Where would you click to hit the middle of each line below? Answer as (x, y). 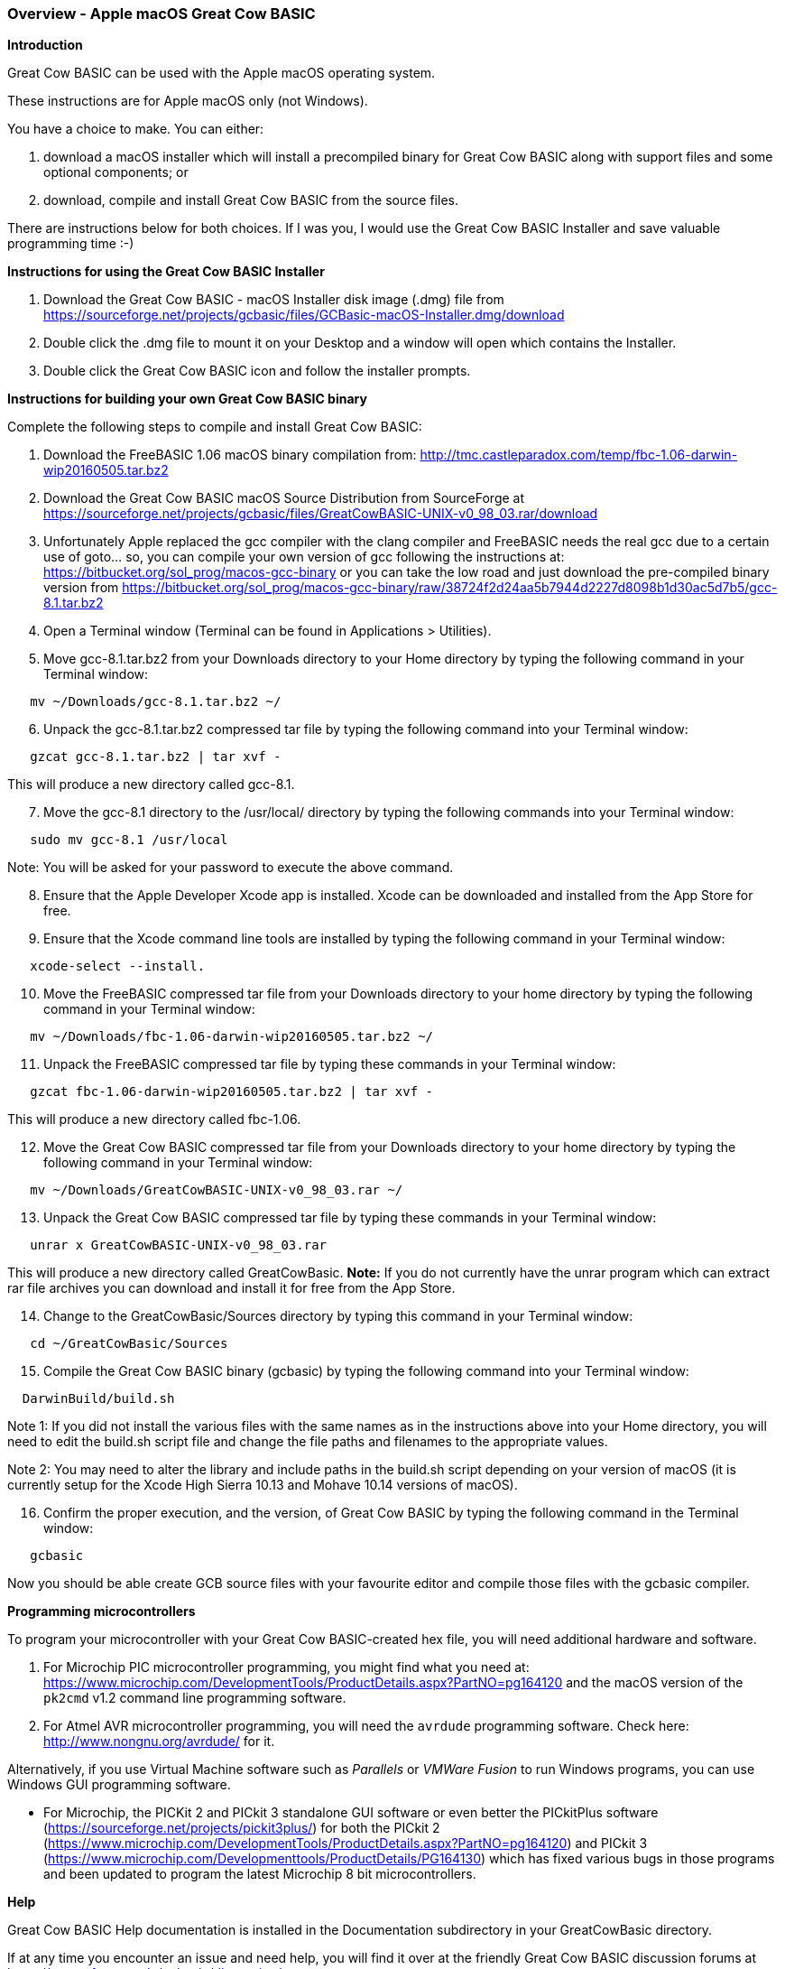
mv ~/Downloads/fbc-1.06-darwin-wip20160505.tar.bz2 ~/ (232, 1037)
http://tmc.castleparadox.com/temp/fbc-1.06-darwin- (579, 455)
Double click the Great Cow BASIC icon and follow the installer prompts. (257, 371)
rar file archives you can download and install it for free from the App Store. (231, 1288)
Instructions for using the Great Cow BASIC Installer (166, 272)
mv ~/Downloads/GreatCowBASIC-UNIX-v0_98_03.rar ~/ (217, 1190)
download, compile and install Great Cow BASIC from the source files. (251, 200)
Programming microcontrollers (102, 1611)
